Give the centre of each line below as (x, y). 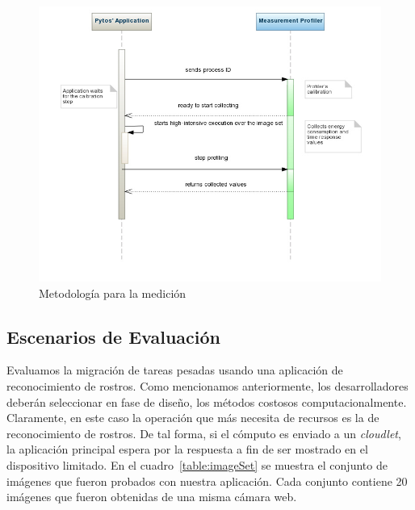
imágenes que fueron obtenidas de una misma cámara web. (152, 497)
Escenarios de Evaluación (113, 336)
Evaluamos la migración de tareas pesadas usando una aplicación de (175, 370)
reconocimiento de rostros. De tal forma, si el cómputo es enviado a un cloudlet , (204, 433)
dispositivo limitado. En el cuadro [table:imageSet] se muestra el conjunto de (197, 464)
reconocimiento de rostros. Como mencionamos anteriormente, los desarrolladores (207, 385)
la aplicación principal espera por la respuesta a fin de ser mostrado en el (187, 449)
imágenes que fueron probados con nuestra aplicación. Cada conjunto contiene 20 (207, 481)
